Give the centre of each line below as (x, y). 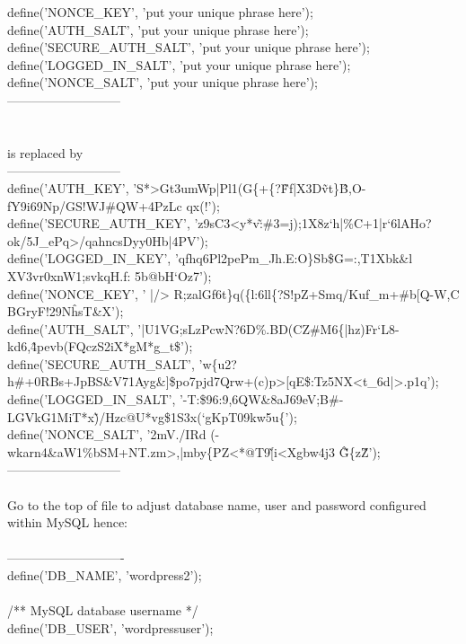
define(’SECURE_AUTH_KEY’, (99, 223)
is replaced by (45, 152)
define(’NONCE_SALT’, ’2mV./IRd (107, 434)
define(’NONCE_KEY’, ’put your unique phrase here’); (160, 12)
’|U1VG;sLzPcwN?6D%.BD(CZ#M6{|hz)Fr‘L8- (268, 328)
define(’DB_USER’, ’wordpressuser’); (110, 627)
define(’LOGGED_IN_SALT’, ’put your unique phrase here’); (179, 64)
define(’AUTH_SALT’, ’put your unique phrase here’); (158, 29)
